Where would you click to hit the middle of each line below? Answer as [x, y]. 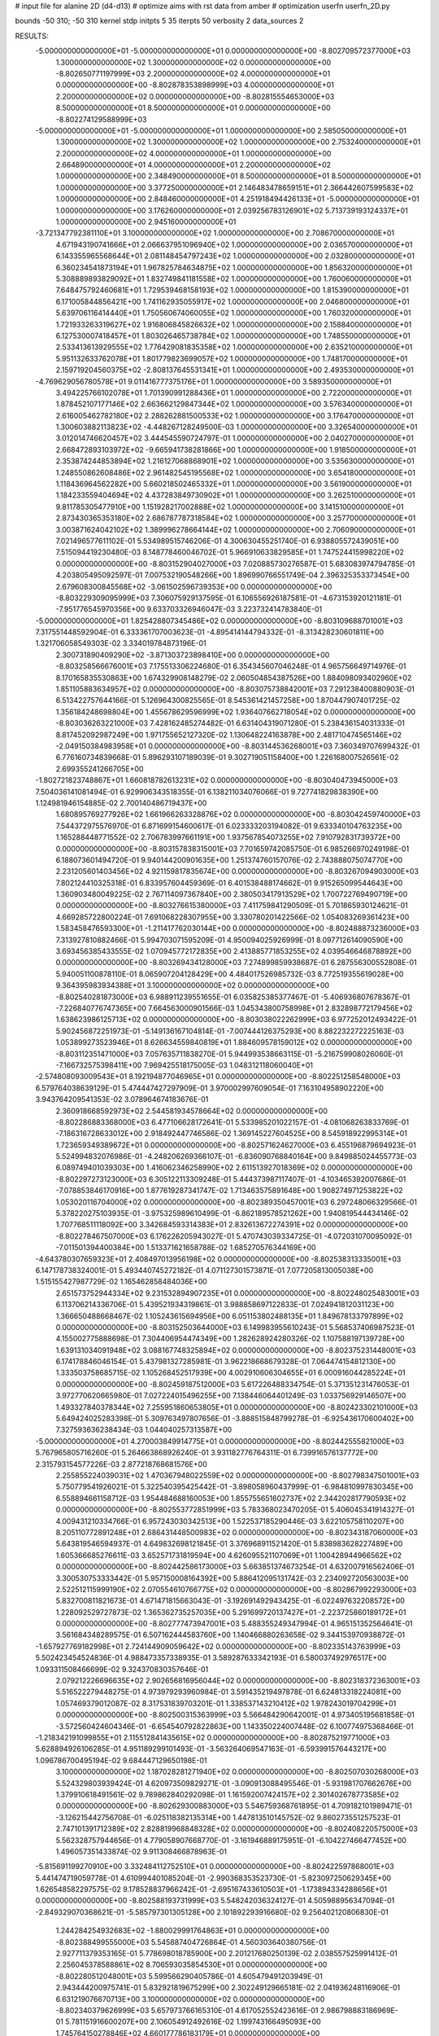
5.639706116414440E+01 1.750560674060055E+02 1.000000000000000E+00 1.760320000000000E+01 [233, 313]
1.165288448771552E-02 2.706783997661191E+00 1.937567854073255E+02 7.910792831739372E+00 [228, 837]
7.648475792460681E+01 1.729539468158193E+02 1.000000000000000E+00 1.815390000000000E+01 [233, 290]
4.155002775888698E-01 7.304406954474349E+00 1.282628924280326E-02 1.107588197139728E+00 [230, 1339]
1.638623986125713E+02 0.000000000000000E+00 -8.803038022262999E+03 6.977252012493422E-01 [236, 1020]
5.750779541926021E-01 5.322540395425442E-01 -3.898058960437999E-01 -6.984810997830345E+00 [235, 1487]
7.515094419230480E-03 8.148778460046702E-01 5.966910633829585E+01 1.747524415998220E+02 [230, 552]
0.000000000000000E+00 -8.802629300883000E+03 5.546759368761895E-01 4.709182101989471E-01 [234, 1806]
